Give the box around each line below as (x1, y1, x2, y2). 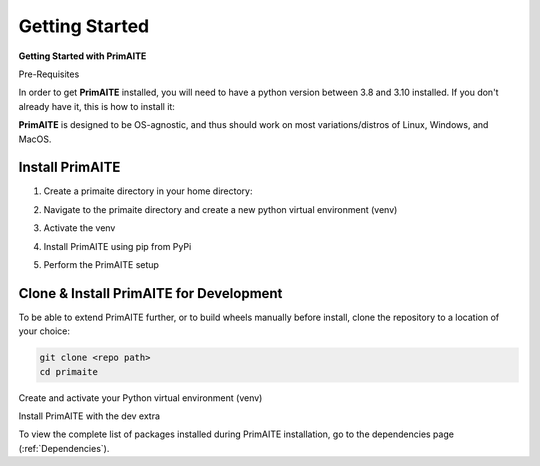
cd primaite (39, 366, 99, 377)
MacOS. (18, 133, 52, 145)
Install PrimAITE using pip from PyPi (43, 240, 192, 252)
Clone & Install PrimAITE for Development (18, 285, 283, 302)
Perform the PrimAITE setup (43, 258, 160, 270)
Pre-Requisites (18, 68, 80, 80)
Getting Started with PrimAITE (18, 50, 147, 62)
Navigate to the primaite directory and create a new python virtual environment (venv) (43, 203, 398, 215)
